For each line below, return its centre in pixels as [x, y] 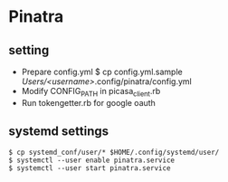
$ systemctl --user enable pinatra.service [92, 160]
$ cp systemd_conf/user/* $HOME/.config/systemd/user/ [114, 152]
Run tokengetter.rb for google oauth [88, 102]
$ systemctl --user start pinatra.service [90, 168]
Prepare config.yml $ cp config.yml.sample [102, 72]
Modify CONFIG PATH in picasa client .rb [91, 92]
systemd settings [59, 132]
